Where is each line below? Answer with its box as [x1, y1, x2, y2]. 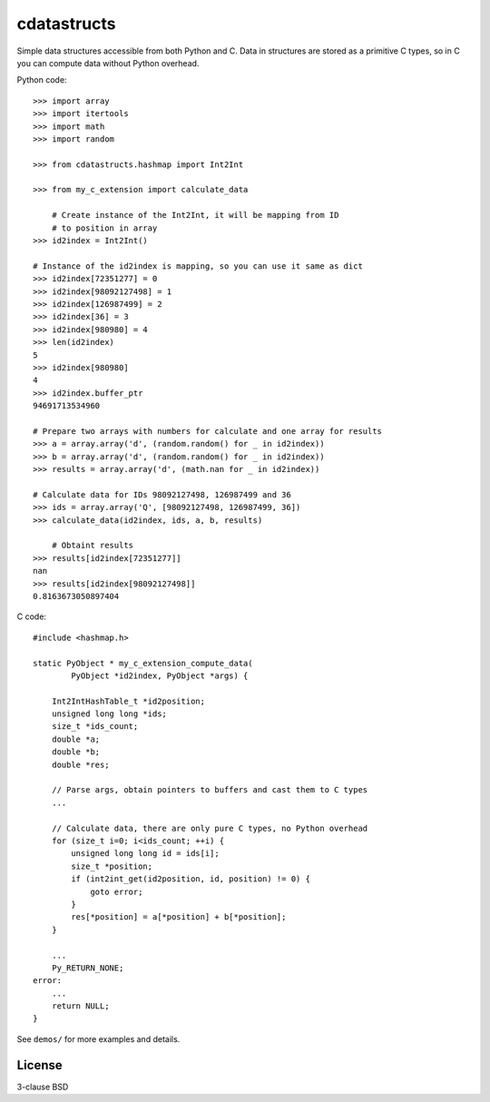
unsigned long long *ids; [51, 709, 168, 719]
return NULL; [51, 1001, 110, 1011]
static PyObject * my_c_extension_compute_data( [33, 658, 253, 668]
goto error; [90, 886, 143, 897]
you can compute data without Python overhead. [16, 57, 200, 68]
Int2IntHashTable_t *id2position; [51, 695, 206, 706]
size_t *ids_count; [51, 722, 139, 732]
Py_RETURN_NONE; [51, 962, 124, 973]
